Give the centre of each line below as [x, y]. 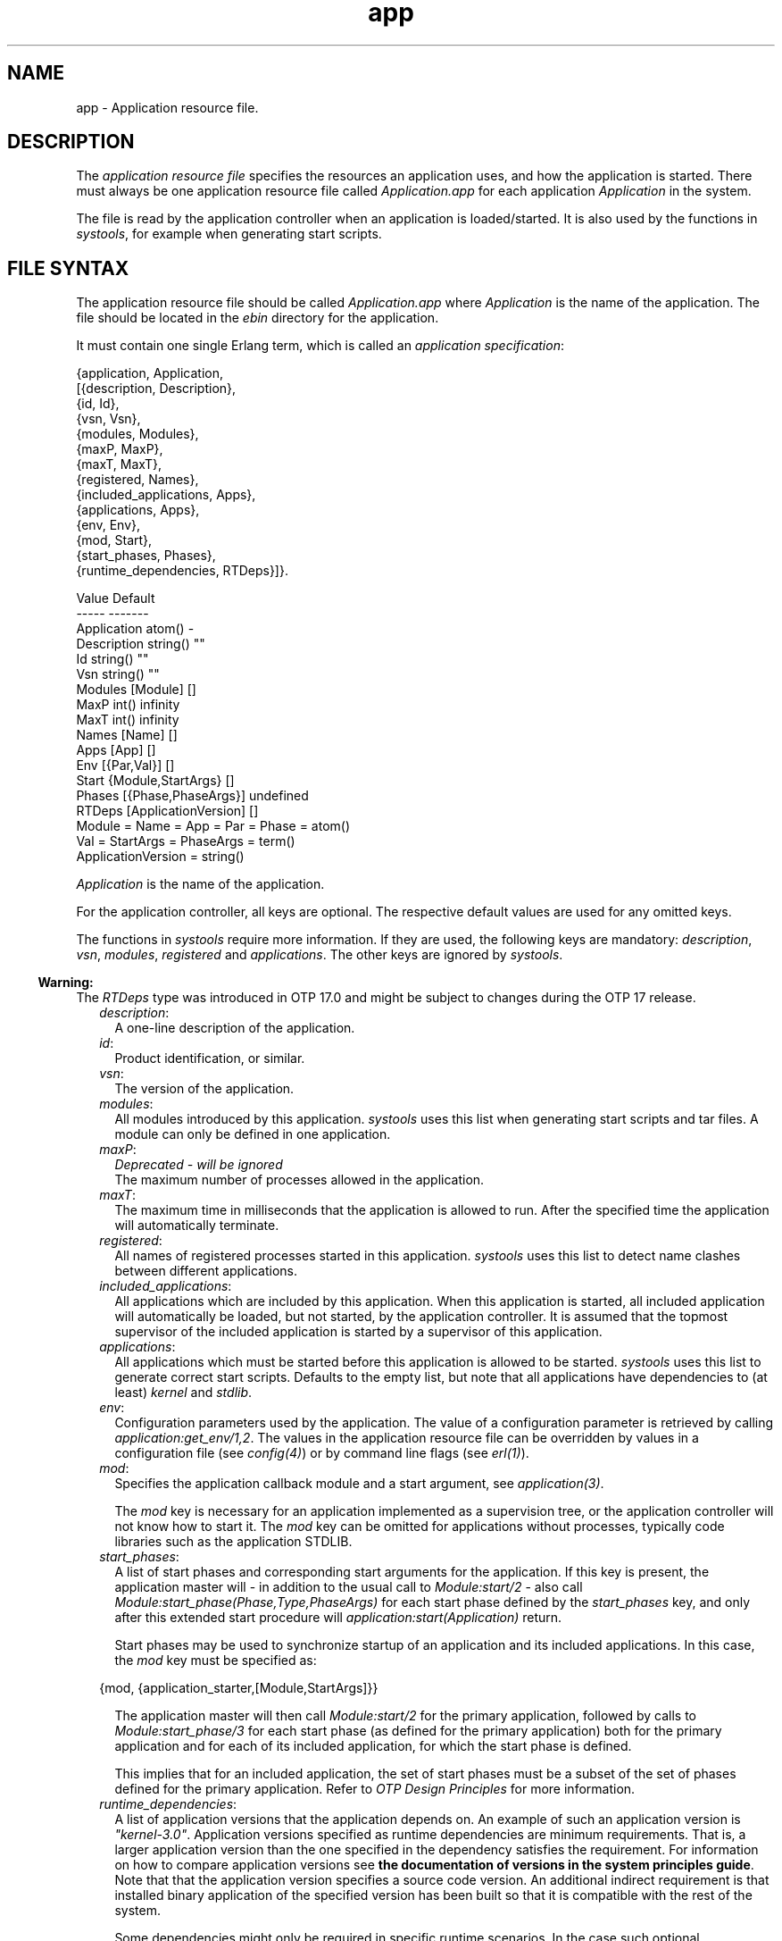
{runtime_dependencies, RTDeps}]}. [182, 571]
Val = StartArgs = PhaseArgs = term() [186, 841]
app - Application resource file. [167, 107]
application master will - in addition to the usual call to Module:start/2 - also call [349, 1587]
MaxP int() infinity [128, 705]
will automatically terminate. [197, 1226]
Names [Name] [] [127, 735]
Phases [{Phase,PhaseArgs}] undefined [192, 796]
